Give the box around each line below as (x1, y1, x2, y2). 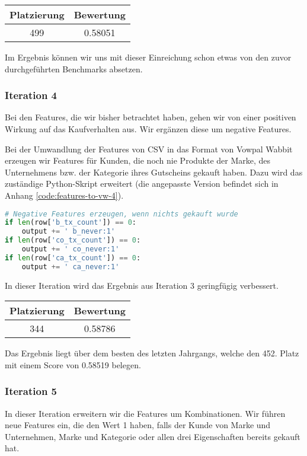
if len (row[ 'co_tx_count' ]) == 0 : (5, 236, 141, 245)
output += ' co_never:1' (21, 245, 120, 254)
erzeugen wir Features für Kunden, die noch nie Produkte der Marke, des (5, 154, 271, 167)
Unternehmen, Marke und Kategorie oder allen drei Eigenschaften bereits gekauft (5, 430, 300, 442)
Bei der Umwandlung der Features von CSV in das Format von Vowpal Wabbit (5, 142, 293, 155)
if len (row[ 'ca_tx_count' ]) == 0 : (5, 253, 141, 262)
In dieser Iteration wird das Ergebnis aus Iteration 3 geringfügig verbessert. (5, 279, 279, 291)
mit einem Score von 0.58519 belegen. (5, 358, 141, 371)
